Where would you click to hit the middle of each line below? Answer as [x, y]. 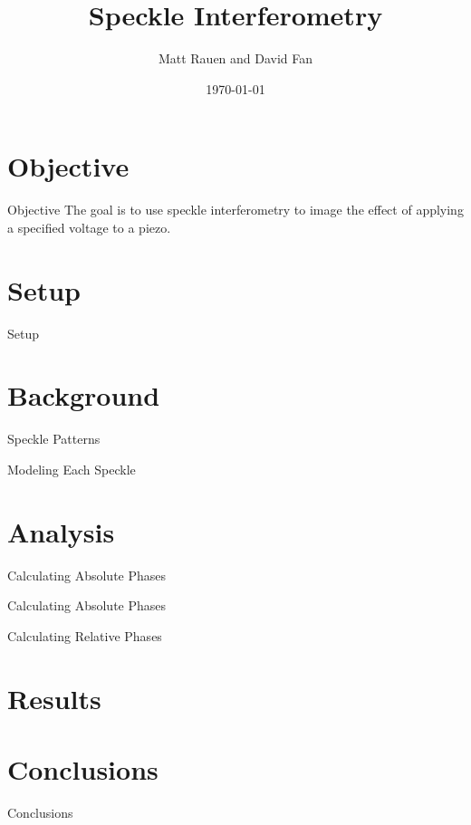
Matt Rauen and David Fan [235, 58]
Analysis [61, 531]
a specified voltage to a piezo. [89, 227]
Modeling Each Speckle [72, 469]
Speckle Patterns [54, 439]
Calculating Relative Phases [85, 635]
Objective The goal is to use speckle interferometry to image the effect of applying [235, 210]
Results [54, 698]
